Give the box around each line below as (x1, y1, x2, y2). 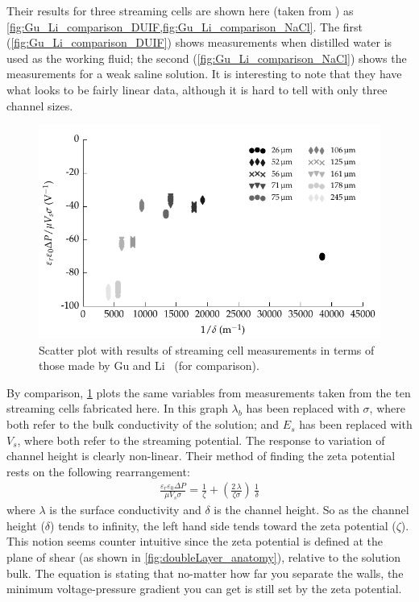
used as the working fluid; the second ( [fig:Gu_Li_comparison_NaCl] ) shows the (6, 49, 407, 66)
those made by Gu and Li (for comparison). (39, 357, 259, 374)
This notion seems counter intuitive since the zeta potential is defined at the (6, 533, 384, 550)
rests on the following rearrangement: (6, 463, 190, 480)
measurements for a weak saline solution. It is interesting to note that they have (6, 65, 402, 82)
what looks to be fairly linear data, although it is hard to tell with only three (6, 81, 388, 98)
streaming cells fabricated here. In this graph (6, 400, 228, 417)
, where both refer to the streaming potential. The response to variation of (17, 431, 385, 448)
